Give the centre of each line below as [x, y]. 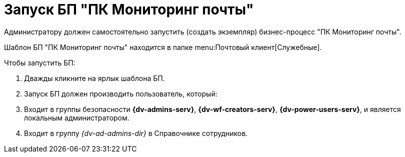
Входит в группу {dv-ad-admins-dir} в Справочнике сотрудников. [136, 133]
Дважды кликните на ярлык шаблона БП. [94, 78]
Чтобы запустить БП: [40, 62]
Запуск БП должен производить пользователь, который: [121, 93]
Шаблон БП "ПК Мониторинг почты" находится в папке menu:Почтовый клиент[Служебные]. [163, 47]
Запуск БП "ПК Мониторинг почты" [129, 9]
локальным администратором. [77, 117]
